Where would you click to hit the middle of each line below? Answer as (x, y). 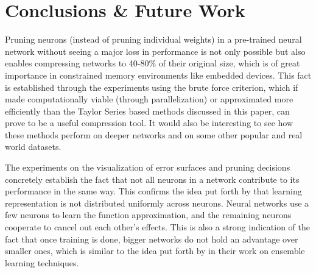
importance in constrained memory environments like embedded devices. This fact (158, 75)
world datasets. (33, 147)
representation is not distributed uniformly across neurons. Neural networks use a (157, 203)
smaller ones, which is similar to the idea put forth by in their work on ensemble (155, 251)
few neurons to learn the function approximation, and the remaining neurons (148, 215)
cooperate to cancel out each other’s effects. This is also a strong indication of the (158, 227)
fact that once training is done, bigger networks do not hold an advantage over (152, 239)
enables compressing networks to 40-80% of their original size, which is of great (153, 63)
